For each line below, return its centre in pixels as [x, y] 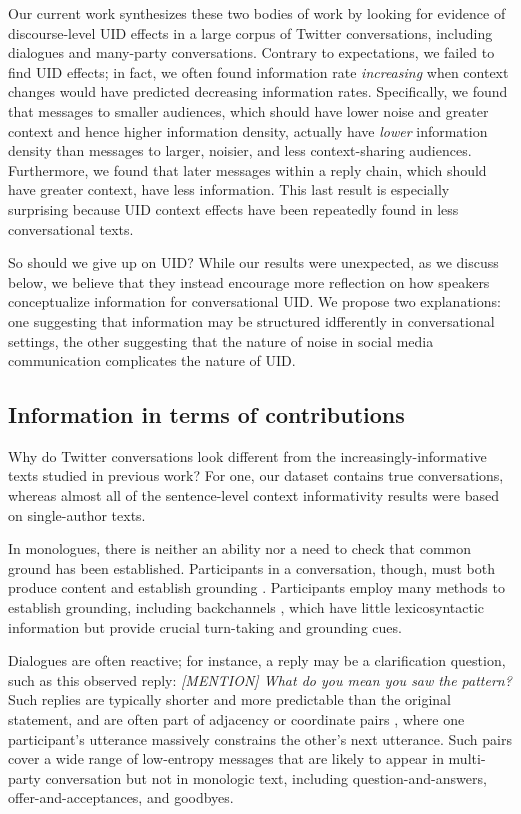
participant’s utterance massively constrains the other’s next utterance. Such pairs [260, 738]
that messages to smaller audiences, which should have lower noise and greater [248, 110]
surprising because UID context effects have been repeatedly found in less [233, 208]
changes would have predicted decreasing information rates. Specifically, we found [258, 91]
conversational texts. [71, 228]
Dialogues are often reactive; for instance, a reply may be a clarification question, [257, 660]
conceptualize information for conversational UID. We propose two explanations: [254, 301]
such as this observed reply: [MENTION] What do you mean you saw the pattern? [260, 679]
